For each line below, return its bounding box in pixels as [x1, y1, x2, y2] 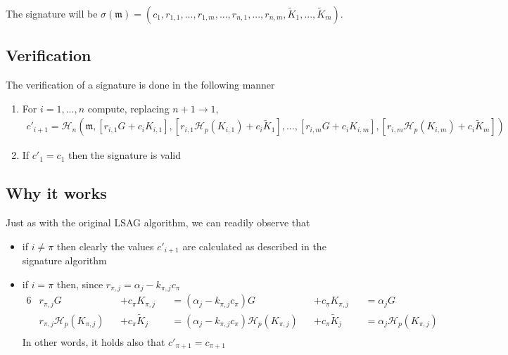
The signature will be [6, 6, 98, 20]
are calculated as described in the [182, 238, 326, 253]
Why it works [6, 182, 107, 204]
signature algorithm [22, 253, 107, 268]
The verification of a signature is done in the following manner [6, 77, 275, 92]
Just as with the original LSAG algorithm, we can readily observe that [6, 215, 310, 230]
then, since [56, 276, 103, 291]
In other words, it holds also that [22, 334, 165, 349]
